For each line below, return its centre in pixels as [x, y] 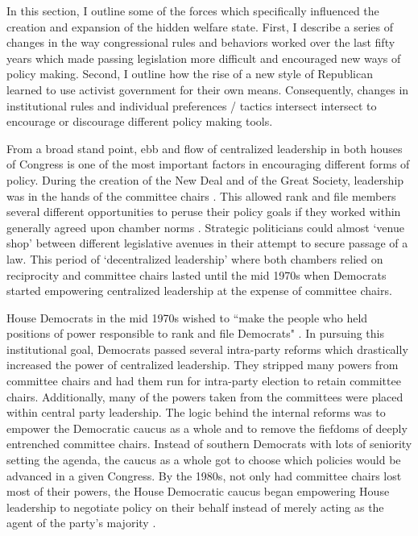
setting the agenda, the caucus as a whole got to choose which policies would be [204, 460]
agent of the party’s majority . [81, 523]
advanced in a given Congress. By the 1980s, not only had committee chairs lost [204, 475]
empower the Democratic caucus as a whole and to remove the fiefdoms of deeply [207, 428]
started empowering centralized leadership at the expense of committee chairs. [199, 291]
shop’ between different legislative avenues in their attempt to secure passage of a [207, 243]
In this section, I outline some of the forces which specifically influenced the [193, 10]
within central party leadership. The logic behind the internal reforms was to [196, 412]
